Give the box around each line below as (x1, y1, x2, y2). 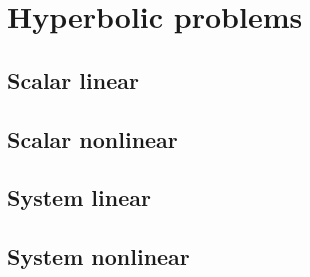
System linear (7, 182, 151, 213)
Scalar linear (7, 64, 139, 95)
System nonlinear (7, 241, 190, 272)
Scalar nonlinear (7, 123, 178, 154)
